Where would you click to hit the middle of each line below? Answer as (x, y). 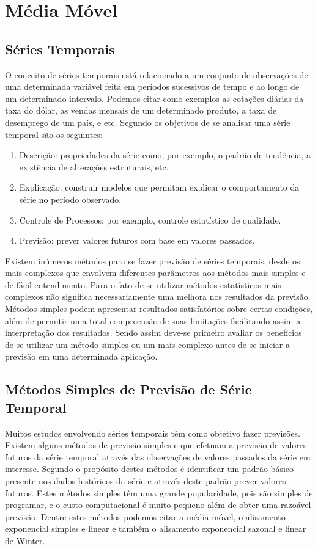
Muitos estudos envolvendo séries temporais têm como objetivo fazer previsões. (153, 433)
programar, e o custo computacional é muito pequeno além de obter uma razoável (158, 505)
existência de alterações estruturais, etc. (94, 166)
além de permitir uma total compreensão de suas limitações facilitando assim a (153, 320)
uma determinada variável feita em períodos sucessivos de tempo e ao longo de (152, 86)
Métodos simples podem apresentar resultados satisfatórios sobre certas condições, (159, 309)
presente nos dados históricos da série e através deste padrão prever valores (146, 481)
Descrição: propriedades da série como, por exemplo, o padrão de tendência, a (165, 155)
